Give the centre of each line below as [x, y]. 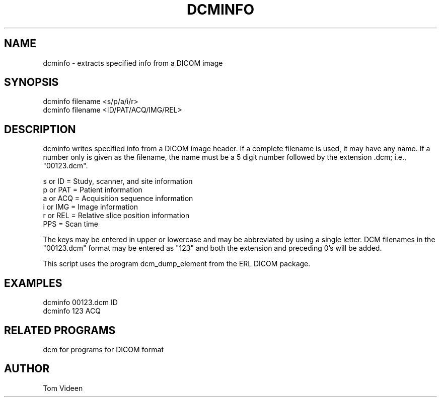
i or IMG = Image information [90, 207]
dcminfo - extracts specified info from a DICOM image [133, 63]
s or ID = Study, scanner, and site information [118, 181]
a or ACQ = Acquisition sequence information [118, 198]
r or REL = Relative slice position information [116, 216]
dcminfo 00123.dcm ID [80, 303]
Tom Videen [63, 388]
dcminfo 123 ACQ [72, 311]
